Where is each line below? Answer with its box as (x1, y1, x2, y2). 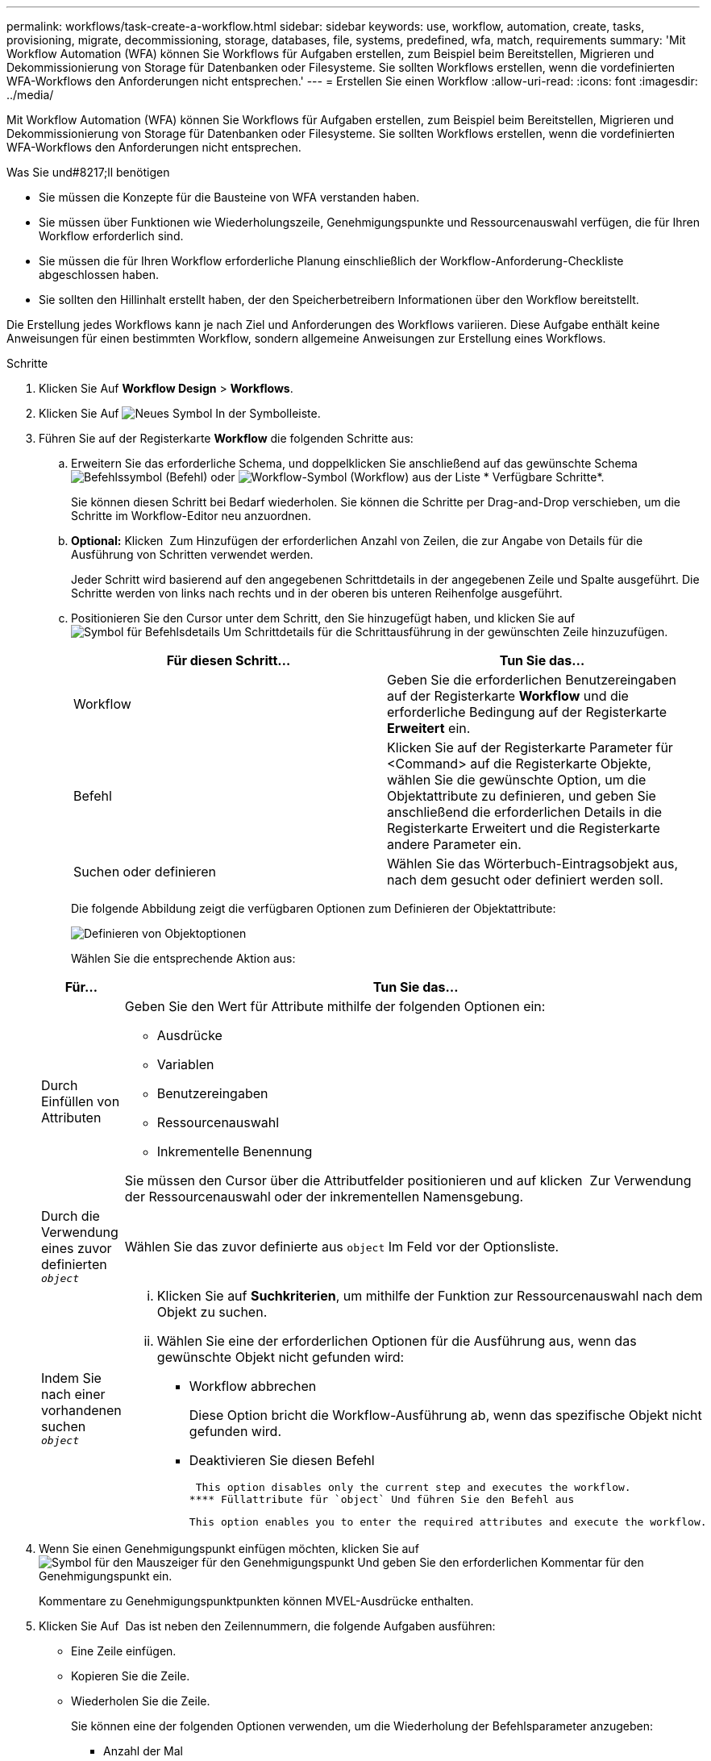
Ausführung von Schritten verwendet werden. (71, 547, 314, 561)
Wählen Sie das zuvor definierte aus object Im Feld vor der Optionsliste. (124, 1238, 559, 1255)
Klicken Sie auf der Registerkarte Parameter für (387, 739, 673, 756)
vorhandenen (41, 1401, 122, 1418)
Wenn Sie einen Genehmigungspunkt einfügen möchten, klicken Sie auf (39, 1542, 419, 1555)
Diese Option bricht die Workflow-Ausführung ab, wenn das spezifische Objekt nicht (189, 1407, 702, 1423)
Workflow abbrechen (189, 1378, 317, 1394)
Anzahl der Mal (103, 1744, 183, 1758)
